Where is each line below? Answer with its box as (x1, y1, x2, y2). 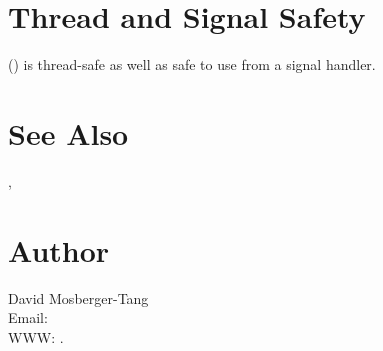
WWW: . (8, 326, 64, 347)
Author (8, 229, 110, 270)
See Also (8, 112, 129, 153)
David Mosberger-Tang (8, 287, 149, 308)
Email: (8, 307, 48, 328)
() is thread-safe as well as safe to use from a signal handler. (8, 54, 376, 75)
